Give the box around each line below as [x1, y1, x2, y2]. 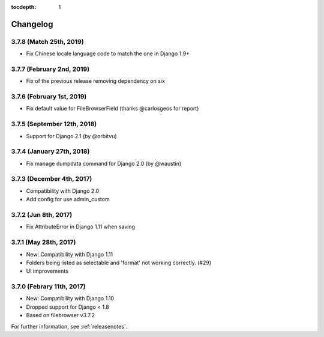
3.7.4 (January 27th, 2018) [11, 147, 90, 156]
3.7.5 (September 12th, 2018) [11, 120, 97, 129]
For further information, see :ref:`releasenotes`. [11, 323, 128, 330]
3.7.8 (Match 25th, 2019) [11, 37, 84, 46]
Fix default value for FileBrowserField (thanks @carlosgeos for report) [26, 105, 199, 112]
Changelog [11, 19, 53, 29]
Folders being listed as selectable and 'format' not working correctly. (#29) [26, 259, 212, 266]
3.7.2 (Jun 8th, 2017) [11, 211, 73, 219]
